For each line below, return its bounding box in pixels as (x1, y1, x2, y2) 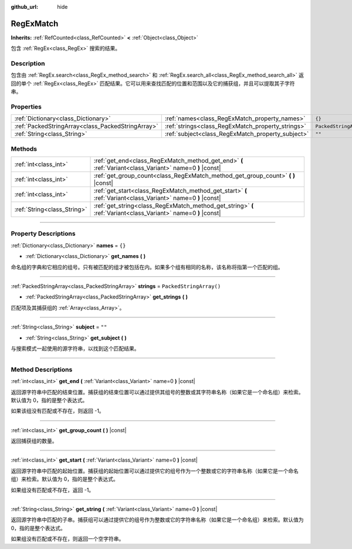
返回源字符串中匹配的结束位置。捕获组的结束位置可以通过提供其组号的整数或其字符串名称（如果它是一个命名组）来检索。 (11, 388, 304, 395)
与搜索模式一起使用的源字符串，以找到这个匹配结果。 (11, 345, 140, 352)
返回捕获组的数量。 (11, 438, 57, 445)
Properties (11, 103, 42, 111)
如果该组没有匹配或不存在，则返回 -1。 (11, 408, 105, 415)
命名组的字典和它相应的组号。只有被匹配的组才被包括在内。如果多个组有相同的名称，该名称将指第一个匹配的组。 (11, 263, 283, 270)
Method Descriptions (11, 365, 73, 374)
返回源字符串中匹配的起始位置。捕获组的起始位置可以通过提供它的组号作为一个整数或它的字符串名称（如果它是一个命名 (11, 467, 299, 475)
